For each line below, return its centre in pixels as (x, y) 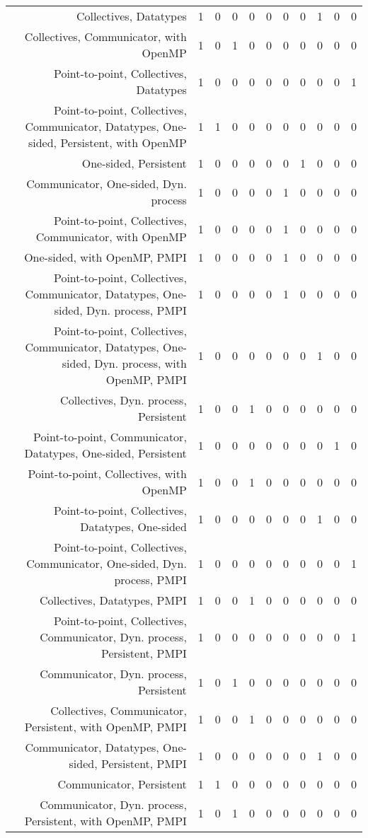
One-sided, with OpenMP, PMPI (105, 257)
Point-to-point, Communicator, (110, 437)
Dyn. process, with (140, 363)
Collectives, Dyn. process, (123, 400)
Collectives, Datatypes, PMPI (113, 600)
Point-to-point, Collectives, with (107, 473)
